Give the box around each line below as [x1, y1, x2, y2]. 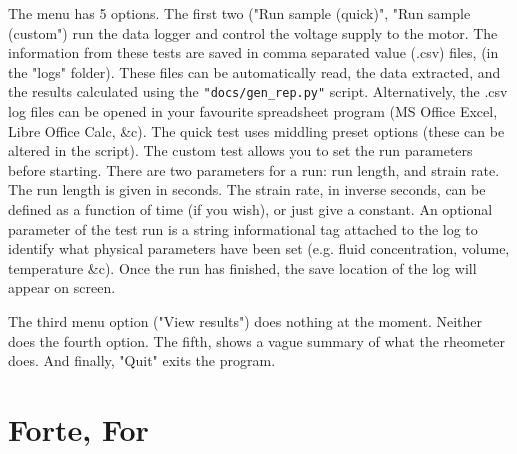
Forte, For [8, 408, 149, 449]
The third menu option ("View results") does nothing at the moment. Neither [8, 310, 482, 331]
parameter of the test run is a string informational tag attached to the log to [8, 218, 478, 239]
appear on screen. [8, 277, 116, 298]
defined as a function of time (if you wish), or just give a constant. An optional [8, 199, 493, 219]
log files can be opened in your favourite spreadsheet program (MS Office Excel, [8, 101, 498, 122]
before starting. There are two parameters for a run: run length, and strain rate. [8, 159, 500, 180]
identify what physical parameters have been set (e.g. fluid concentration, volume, [8, 238, 510, 259]
